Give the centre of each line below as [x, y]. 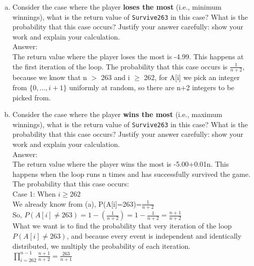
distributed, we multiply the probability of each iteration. [101, 245]
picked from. [32, 97]
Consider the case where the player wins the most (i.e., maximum [117, 114]
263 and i [115, 77]
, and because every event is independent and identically [154, 236]
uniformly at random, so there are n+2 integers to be [152, 87]
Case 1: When [34, 194]
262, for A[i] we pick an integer [192, 77]
